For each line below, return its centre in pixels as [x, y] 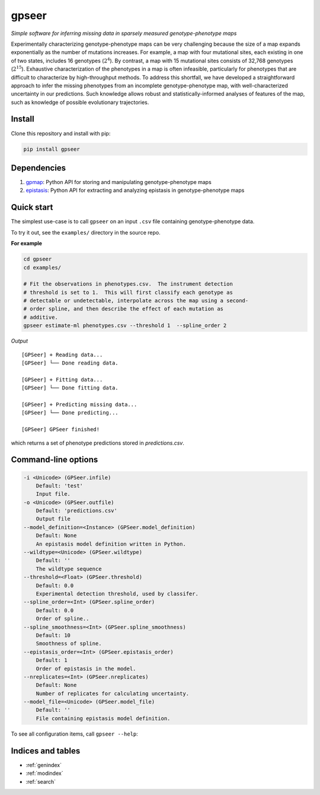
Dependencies [39, 168]
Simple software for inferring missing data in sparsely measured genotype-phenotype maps [124, 33]
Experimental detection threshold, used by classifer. [117, 594]
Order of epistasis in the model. [86, 669]
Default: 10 [53, 635]
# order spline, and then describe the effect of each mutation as [124, 309]
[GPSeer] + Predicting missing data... [79, 404]
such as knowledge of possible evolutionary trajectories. [80, 102]
